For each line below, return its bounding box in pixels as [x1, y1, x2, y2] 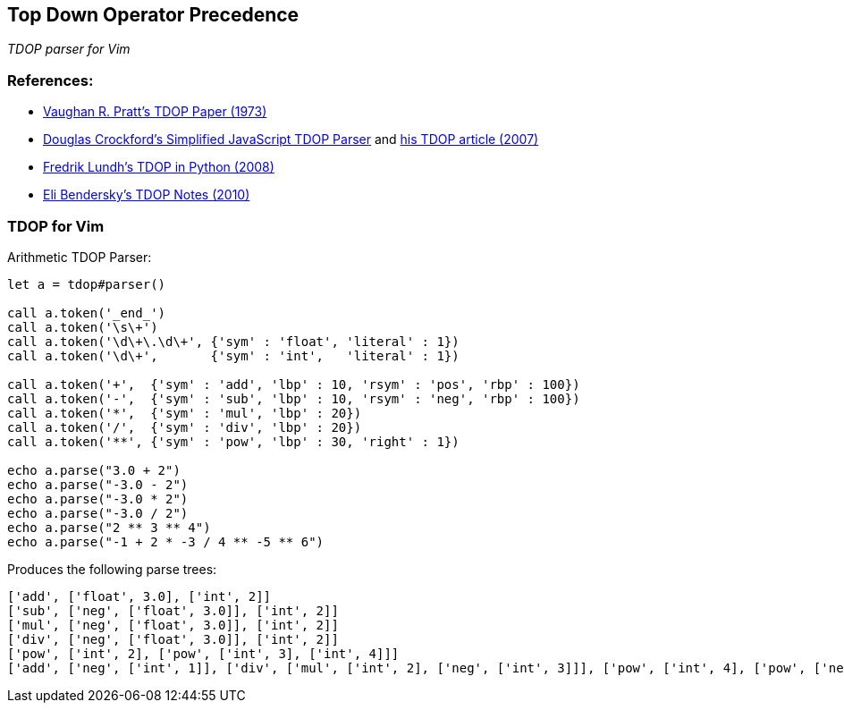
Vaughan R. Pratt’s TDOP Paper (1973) [43, 104, 267, 120]
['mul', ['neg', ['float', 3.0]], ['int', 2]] [7, 617, 339, 632]
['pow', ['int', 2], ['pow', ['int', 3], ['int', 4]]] [7, 646, 400, 661]
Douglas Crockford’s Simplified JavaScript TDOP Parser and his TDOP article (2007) [43, 131, 539, 148]
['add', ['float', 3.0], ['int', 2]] [7, 588, 272, 604]
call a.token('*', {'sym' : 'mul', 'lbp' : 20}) [7, 405, 362, 420]
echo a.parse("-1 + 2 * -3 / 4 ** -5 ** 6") [7, 534, 325, 549]
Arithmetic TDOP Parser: [7, 249, 152, 265]
